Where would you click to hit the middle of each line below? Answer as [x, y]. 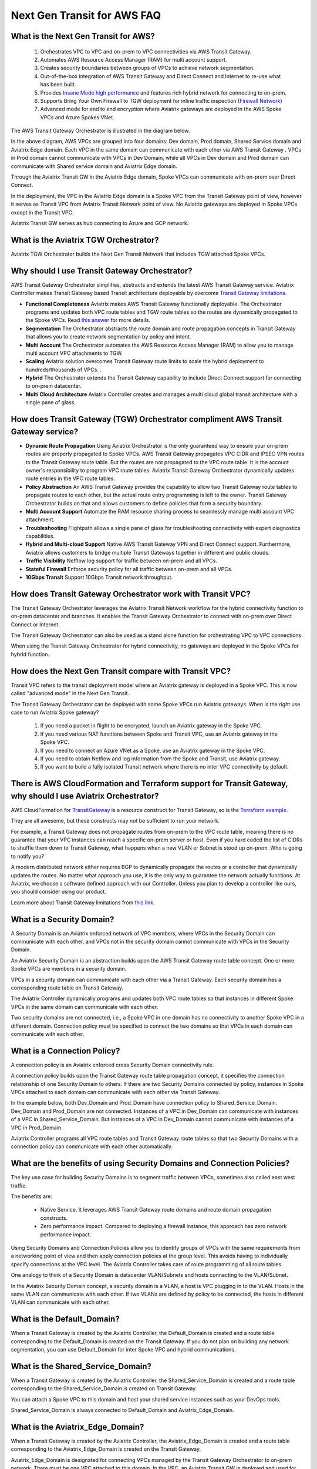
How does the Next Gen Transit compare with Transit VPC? [121, 671]
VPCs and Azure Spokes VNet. [77, 117]
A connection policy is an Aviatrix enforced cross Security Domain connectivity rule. [112, 1065]
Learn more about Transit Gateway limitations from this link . [83, 903]
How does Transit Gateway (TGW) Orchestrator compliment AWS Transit [146, 419]
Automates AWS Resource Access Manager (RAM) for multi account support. [134, 59]
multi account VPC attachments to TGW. [74, 353]
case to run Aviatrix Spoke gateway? [55, 712]
